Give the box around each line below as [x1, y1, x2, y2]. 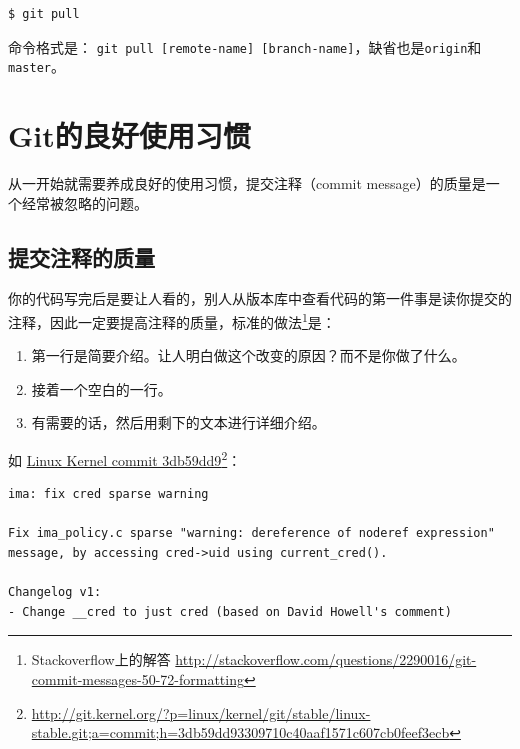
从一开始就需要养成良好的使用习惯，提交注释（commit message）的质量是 [8, 173, 486, 194]
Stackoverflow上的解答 [31, 649, 171, 670]
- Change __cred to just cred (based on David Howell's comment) [8, 604, 452, 619]
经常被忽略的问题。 [21, 192, 148, 213]
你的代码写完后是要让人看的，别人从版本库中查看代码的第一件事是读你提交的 [8, 288, 512, 309]
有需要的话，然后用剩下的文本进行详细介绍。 [31, 412, 326, 433]
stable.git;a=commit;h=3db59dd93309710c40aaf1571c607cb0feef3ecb [31, 722, 450, 743]
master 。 [8, 56, 65, 77]
